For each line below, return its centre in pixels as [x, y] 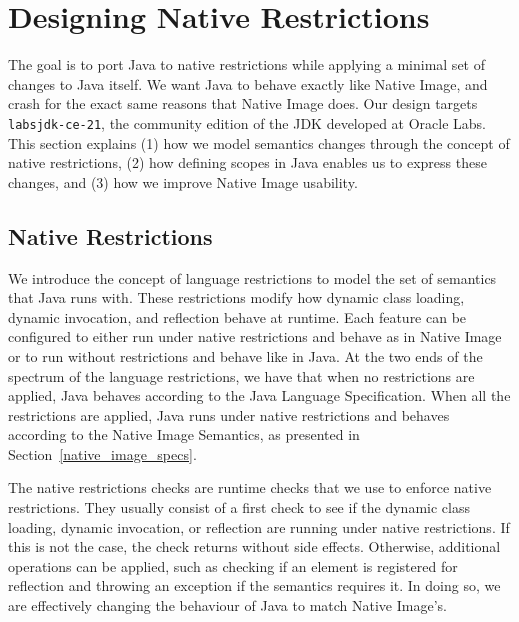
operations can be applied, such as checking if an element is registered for [233, 565]
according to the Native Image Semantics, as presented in [184, 434]
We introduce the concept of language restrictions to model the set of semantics [252, 277]
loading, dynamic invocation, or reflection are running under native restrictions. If [259, 526]
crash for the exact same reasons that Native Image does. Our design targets [243, 103]
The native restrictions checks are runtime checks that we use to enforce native [250, 487]
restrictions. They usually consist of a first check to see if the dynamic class [239, 507]
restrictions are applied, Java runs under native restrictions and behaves [229, 414]
